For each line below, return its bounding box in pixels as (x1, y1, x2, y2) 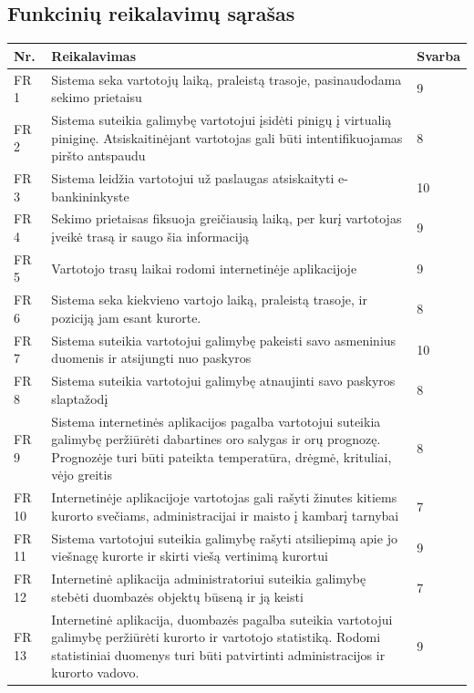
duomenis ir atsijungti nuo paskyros (51, 348, 252, 367)
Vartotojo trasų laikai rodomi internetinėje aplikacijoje (51, 258, 357, 277)
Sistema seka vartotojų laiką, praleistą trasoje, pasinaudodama (51, 69, 402, 88)
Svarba (417, 46, 460, 65)
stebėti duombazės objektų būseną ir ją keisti (51, 586, 304, 605)
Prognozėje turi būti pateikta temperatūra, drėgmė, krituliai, (51, 447, 392, 466)
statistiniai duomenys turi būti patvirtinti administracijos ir (51, 645, 386, 664)
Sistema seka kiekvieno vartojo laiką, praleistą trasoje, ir (51, 290, 367, 309)
